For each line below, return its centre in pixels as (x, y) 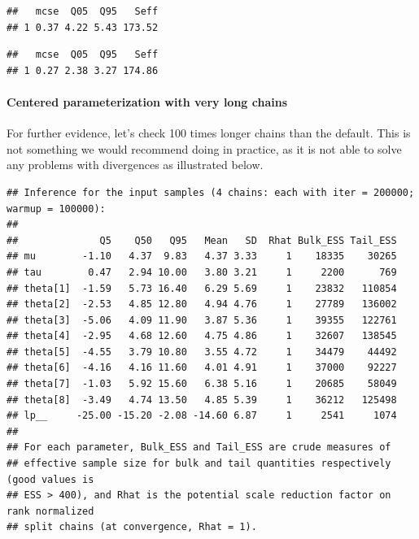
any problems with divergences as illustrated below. (135, 165)
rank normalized (50, 511)
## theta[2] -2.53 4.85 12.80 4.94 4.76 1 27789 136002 (202, 304)
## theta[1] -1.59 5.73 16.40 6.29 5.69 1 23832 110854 (202, 288)
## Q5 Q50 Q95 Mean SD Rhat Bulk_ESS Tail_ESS (202, 240)
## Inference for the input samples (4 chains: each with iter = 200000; (211, 192)
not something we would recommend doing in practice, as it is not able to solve (204, 148)
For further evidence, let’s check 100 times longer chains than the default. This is (209, 133)
